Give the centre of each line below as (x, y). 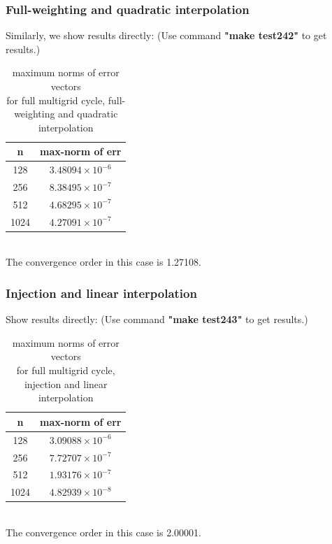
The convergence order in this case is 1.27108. (103, 262)
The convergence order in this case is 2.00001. (103, 532)
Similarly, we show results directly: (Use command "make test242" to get (166, 35)
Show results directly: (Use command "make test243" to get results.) (157, 319)
